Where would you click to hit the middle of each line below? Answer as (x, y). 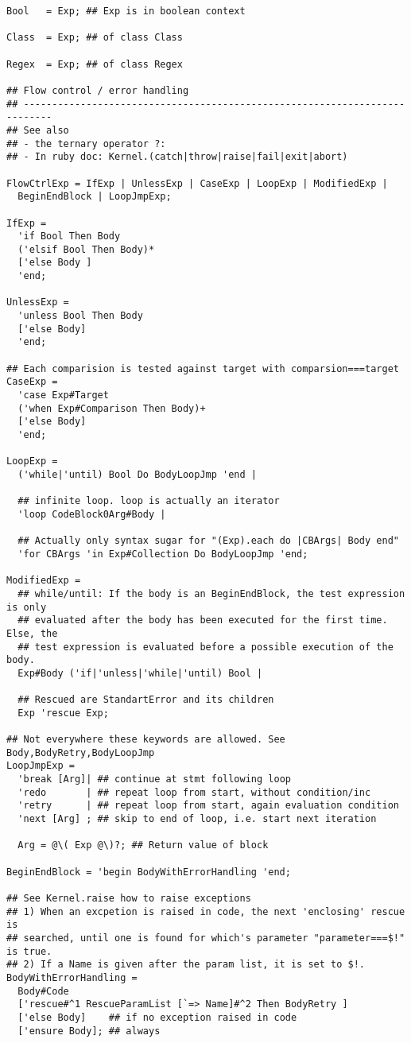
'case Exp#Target (63, 395)
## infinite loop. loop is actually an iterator (149, 501)
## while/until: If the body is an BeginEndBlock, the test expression (211, 593)
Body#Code (43, 991)
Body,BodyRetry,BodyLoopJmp (81, 752)
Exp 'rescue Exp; (63, 713)
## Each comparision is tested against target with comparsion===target (203, 368)
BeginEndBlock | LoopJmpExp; (95, 197)
